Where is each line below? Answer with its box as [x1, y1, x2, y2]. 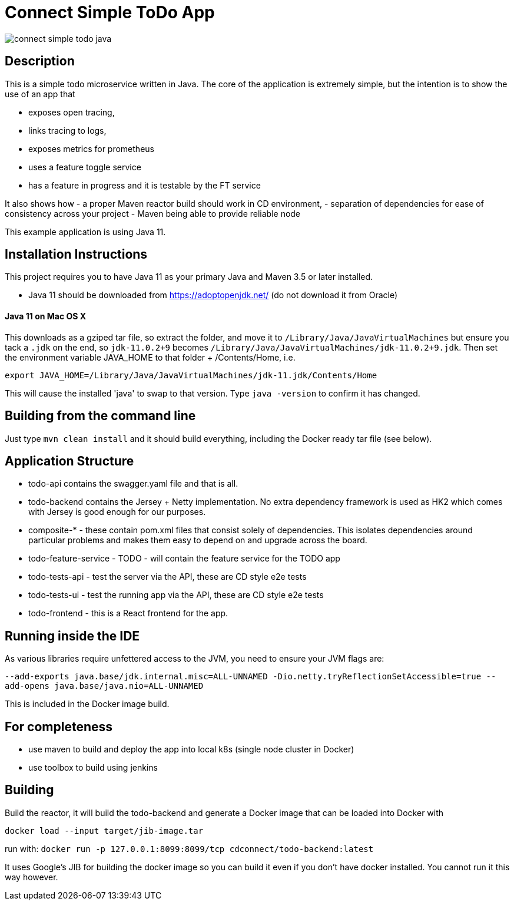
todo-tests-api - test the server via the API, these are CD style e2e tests [28, 572, 307, 582]
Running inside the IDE [5, 628, 140, 643]
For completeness [5, 719, 113, 734]
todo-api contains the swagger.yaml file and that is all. [28, 478, 238, 489]
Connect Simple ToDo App [5, 2, 215, 22]
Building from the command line [5, 408, 196, 424]
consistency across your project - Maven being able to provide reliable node [5, 208, 301, 219]
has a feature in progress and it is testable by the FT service [28, 180, 261, 190]
